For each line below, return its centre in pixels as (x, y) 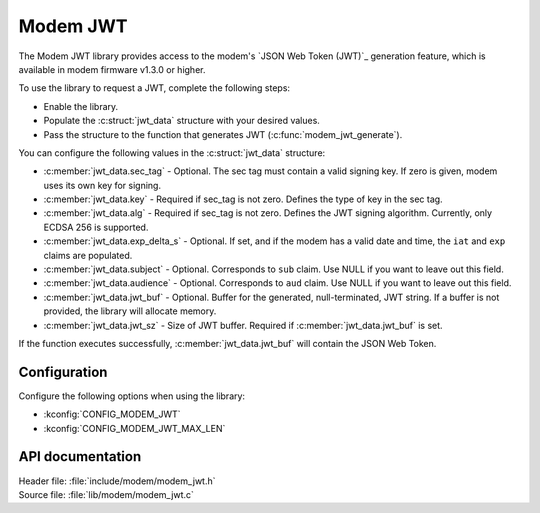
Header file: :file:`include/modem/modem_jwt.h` (117, 481)
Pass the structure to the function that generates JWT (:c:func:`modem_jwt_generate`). (223, 134)
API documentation (80, 456)
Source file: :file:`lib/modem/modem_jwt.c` (106, 494)
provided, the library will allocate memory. (130, 311)
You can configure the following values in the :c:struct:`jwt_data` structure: (172, 152)
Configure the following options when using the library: (131, 396)
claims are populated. (88, 255)
